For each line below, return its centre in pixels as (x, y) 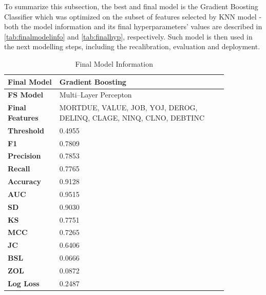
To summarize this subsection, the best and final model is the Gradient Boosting (131, 6)
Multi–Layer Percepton (96, 95)
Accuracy (25, 181)
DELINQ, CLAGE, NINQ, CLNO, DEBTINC (132, 117)
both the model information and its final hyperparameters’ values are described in (133, 26)
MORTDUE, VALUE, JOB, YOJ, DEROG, (128, 107)
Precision (24, 156)
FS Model (26, 95)
